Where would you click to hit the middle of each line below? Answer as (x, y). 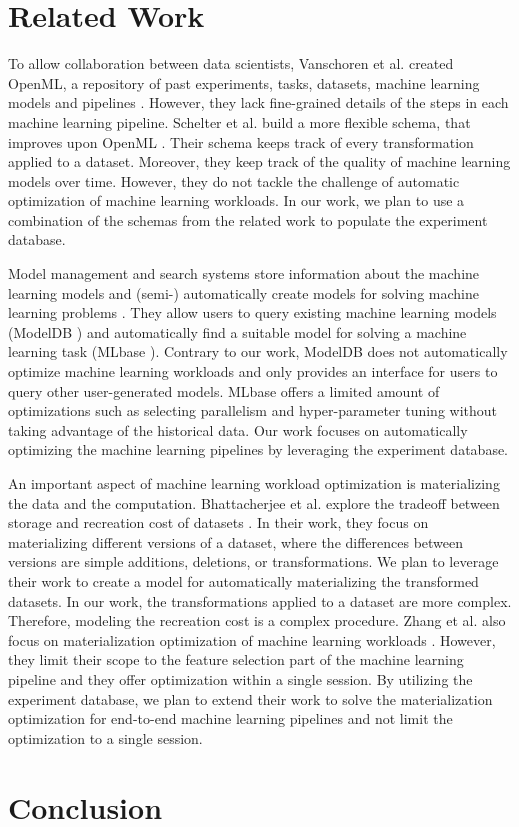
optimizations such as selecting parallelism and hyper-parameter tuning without (253, 410)
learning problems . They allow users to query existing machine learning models (252, 312)
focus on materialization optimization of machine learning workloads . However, (252, 639)
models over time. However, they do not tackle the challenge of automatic (234, 180)
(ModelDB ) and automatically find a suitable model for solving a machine (237, 331)
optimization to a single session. (105, 737)
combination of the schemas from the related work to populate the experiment (248, 219)
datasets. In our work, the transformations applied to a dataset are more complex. (260, 600)
